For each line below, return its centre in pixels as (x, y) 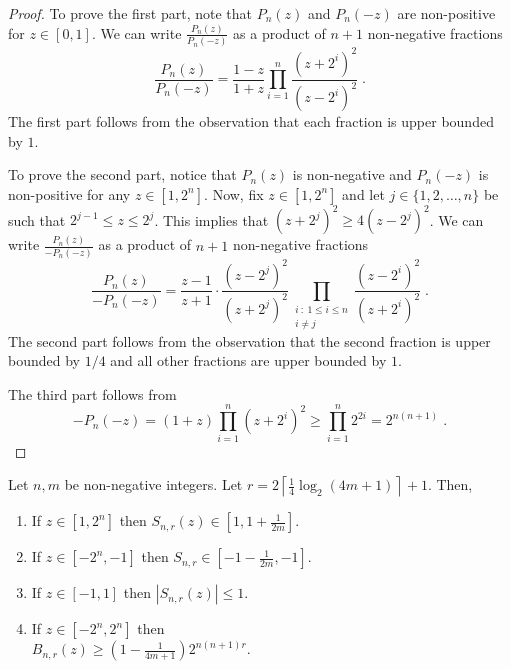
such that (37, 219)
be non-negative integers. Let (153, 484)
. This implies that (211, 219)
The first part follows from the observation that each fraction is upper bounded (251, 121)
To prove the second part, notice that (122, 174)
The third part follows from (92, 393)
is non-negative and (352, 174)
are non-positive (446, 13)
